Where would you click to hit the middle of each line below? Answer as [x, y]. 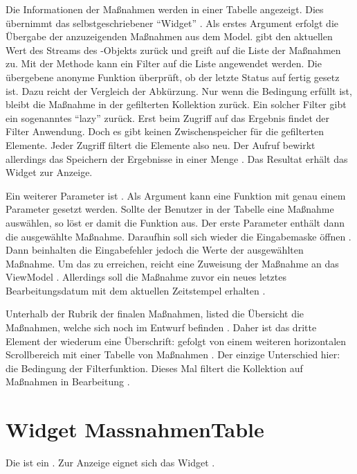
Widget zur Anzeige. [49, 172]
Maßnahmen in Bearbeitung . [68, 381]
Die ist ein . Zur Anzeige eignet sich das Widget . [110, 463]
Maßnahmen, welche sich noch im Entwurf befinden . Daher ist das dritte [161, 327]
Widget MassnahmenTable [135, 429]
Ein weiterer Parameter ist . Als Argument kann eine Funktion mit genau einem [176, 195]
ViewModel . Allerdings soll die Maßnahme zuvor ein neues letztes [146, 277]
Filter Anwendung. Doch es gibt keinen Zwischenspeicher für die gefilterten [165, 131]
